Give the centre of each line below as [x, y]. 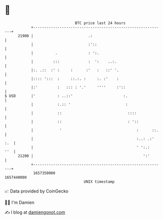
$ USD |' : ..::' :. [66, 96]
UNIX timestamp [99, 182]
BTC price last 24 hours [100, 23]
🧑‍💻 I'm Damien [20, 202]
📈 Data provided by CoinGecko [37, 191]
